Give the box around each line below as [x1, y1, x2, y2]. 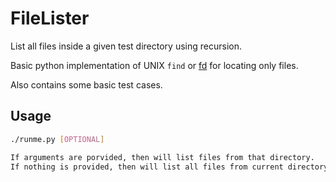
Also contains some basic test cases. [10, 78, 163, 91]
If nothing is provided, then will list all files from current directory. [10, 162, 333, 172]
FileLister [10, 7, 90, 30]
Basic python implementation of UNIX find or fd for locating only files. [10, 59, 299, 71]
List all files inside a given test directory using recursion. [10, 40, 242, 52]
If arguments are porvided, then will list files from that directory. [10, 152, 315, 162]
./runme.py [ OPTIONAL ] [10, 134, 105, 144]
